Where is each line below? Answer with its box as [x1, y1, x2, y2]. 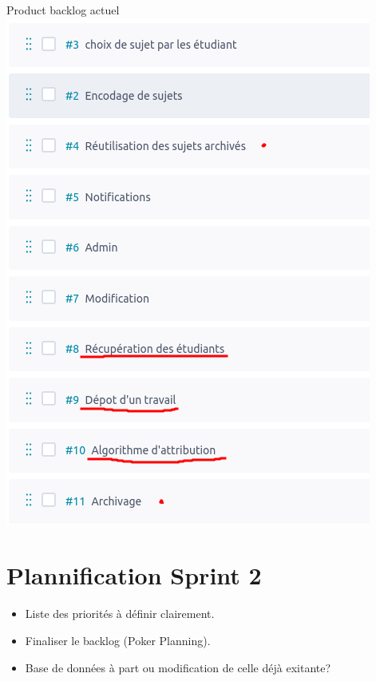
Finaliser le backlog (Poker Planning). [25, 632, 211, 648]
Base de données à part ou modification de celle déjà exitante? [25, 659, 331, 675]
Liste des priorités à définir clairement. [25, 605, 215, 622]
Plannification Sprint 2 [6, 559, 262, 592]
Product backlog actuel [6, 2, 120, 18]
